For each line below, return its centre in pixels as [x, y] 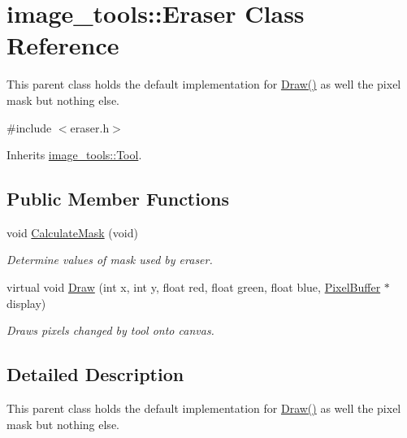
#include [29, 127]
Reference [63, 45]
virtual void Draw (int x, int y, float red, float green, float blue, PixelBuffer [194, 287]
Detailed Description [95, 374]
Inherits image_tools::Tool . [74, 155]
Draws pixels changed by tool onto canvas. [110, 330]
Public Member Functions [118, 199]
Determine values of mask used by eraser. [110, 260]
